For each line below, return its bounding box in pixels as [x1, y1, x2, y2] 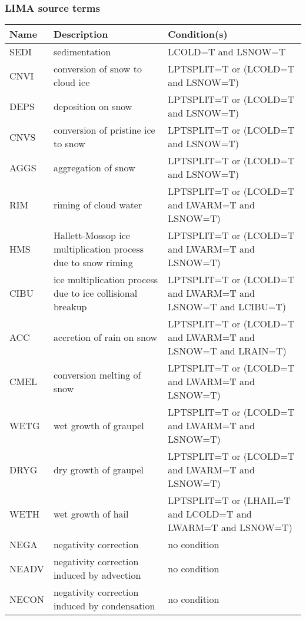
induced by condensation [53, 599, 155, 613]
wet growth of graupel [53, 419, 144, 433]
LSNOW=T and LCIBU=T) [168, 300, 286, 314]
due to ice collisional [53, 286, 138, 300]
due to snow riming [53, 256, 133, 270]
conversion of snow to [53, 62, 142, 76]
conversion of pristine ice [53, 123, 155, 137]
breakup [53, 300, 87, 314]
